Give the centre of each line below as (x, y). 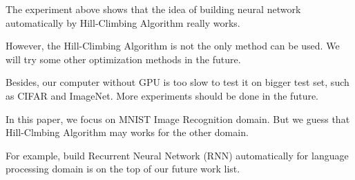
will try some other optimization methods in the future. (123, 59)
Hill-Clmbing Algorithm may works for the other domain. (127, 132)
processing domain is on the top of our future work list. (123, 169)
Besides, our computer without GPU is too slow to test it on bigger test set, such (177, 82)
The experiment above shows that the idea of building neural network (153, 9)
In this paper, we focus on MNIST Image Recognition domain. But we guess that (178, 119)
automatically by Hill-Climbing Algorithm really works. (123, 22)
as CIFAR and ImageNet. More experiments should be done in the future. (162, 95)
